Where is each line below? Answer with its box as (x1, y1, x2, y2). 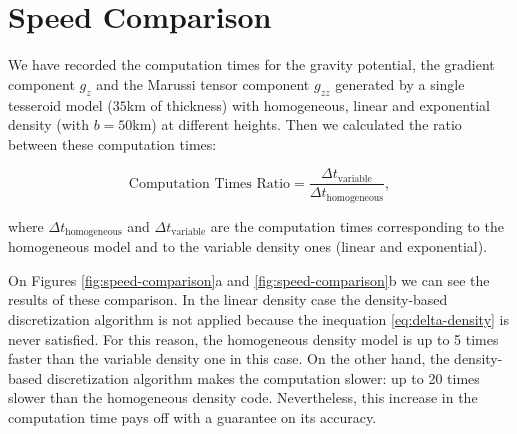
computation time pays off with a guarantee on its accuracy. (8, 407, 377, 428)
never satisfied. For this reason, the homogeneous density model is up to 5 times (8, 328, 499, 349)
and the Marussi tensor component (96, 73, 310, 94)
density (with (8, 114, 89, 135)
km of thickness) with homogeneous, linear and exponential (126, 94, 490, 115)
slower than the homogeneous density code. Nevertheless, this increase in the (8, 387, 478, 408)
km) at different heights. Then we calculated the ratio (132, 114, 462, 135)
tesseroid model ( (8, 94, 113, 115)
